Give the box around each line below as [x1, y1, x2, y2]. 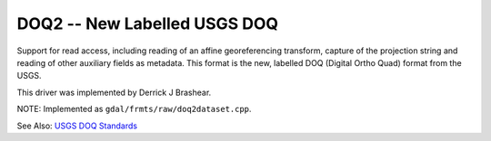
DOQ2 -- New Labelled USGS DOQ [16, 14, 279, 33]
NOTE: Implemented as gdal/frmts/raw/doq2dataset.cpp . [16, 104, 252, 115]
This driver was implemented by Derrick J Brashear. [16, 87, 212, 98]
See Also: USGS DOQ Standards [16, 120, 138, 131]
